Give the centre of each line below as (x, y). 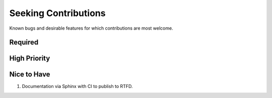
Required (24, 42)
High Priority (30, 59)
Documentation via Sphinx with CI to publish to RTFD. (77, 86)
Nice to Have (30, 75)
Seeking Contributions (57, 13)
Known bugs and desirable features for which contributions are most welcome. (91, 28)
